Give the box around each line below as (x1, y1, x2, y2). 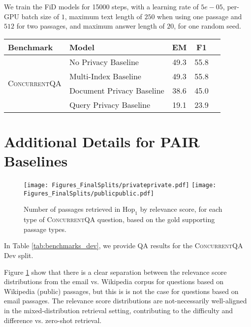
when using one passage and (157, 11, 242, 21)
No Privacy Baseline (69, 56, 139, 67)
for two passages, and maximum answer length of (16, 21, 165, 31)
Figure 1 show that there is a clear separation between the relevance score (4, 266, 227, 277)
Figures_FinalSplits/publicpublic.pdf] (24, 190, 154, 197)
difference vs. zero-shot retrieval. (4, 315, 102, 325)
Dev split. (4, 250, 33, 260)
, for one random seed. (174, 21, 241, 31)
